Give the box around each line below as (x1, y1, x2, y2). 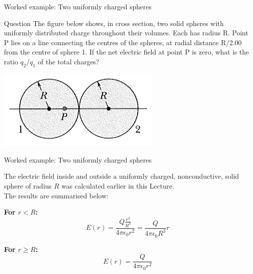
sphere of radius (4, 181, 52, 191)
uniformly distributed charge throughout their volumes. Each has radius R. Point (4, 27, 249, 38)
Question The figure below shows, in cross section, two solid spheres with (4, 18, 224, 28)
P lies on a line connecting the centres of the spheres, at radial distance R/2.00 (4, 37, 242, 47)
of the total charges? (38, 56, 99, 66)
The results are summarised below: (4, 190, 109, 200)
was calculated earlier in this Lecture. (61, 181, 174, 191)
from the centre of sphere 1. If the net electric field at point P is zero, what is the (4, 47, 249, 57)
